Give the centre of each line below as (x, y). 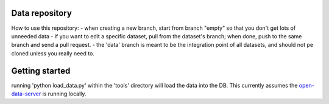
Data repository (42, 13)
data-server (26, 94)
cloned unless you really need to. (53, 53)
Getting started (41, 71)
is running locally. (64, 94)
